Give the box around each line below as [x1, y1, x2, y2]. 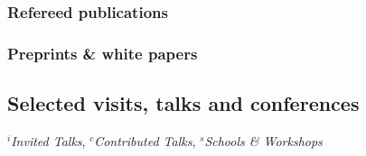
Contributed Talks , [94, 131, 196, 150]
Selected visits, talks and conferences [7, 89, 360, 117]
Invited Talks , [11, 131, 86, 150]
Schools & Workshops [204, 131, 323, 150]
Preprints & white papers [7, 41, 198, 64]
